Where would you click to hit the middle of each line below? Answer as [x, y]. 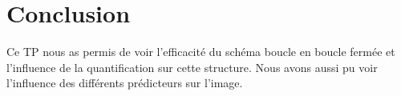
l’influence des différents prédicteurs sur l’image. [125, 83]
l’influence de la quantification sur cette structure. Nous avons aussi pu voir [192, 67]
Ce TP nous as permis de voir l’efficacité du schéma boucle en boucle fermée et [201, 52]
